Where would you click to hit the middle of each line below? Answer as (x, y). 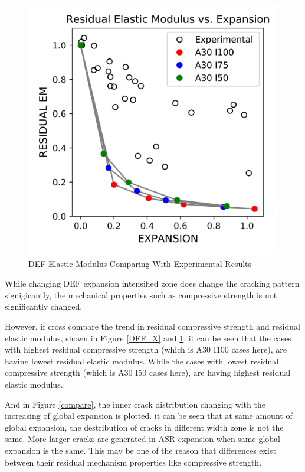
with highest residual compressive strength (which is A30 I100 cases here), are (146, 349)
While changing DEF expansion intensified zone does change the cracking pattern (152, 283)
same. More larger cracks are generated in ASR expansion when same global (142, 439)
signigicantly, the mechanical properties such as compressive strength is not (141, 294)
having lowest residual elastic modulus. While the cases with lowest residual (142, 361)
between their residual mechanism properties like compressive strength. (133, 462)
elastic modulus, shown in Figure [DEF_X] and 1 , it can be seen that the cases (148, 338)
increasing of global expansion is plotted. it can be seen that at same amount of (149, 416)
